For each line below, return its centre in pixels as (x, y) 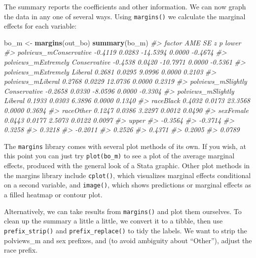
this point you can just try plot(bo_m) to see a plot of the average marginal (119, 156)
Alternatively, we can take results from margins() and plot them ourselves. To (123, 211)
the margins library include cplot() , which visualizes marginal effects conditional (128, 175)
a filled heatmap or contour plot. (53, 194)
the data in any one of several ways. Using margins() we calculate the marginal (125, 16)
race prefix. (21, 250)
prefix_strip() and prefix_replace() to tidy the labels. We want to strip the (126, 230)
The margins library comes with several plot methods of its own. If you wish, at (125, 146)
